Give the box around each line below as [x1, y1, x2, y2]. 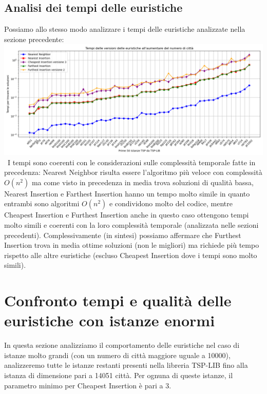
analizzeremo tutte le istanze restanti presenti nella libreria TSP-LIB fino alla [4, 360, 248, 370]
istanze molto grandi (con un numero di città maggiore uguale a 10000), [4, 349, 231, 360]
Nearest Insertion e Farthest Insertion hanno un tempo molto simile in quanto [4, 188, 250, 199]
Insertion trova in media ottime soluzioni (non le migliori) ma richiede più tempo [4, 240, 259, 250]
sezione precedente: [4, 33, 64, 44]
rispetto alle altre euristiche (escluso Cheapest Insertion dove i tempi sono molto [4, 249, 257, 260]
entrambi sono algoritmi [4, 198, 80, 209]
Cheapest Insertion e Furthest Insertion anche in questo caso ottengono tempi [4, 209, 249, 220]
